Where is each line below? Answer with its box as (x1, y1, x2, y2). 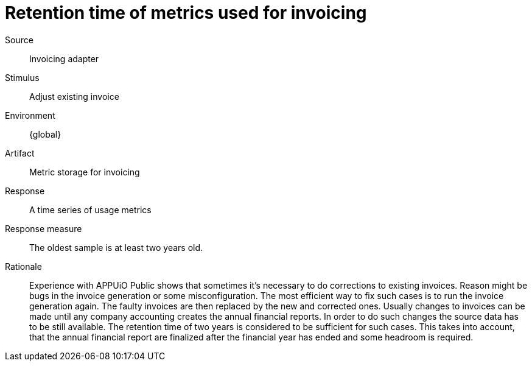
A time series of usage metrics (29, 204, 152, 215)
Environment (5, 110, 55, 121)
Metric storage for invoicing (29, 166, 140, 177)
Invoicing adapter (29, 53, 99, 64)
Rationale (5, 261, 42, 272)
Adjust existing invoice (29, 91, 119, 102)
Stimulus (5, 72, 40, 83)
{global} (29, 128, 61, 139)
